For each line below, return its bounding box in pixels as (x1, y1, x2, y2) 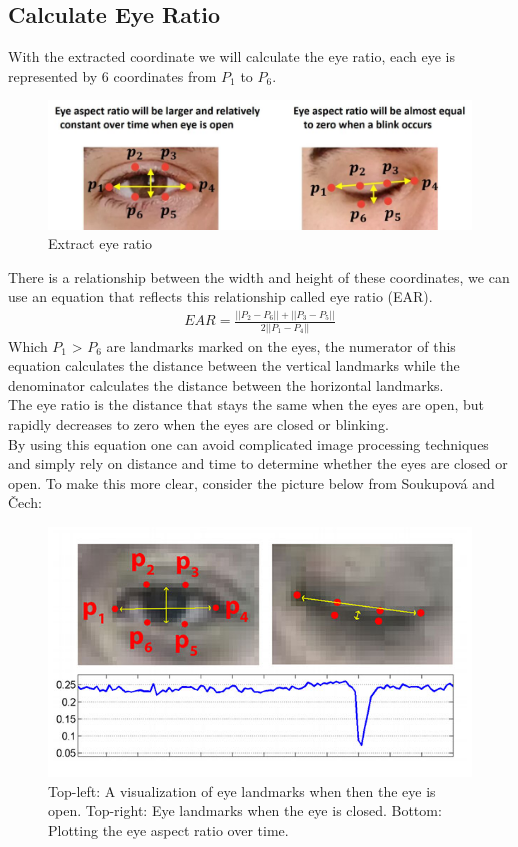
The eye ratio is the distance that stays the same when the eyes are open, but (8, 394, 485, 415)
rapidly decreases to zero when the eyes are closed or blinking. (8, 413, 389, 434)
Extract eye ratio (48, 233, 153, 254)
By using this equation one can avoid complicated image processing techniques (8, 433, 489, 454)
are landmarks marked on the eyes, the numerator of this (106, 335, 456, 356)
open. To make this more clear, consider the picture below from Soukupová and (8, 472, 495, 493)
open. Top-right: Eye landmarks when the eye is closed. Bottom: (48, 800, 442, 821)
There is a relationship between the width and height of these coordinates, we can (8, 266, 510, 287)
